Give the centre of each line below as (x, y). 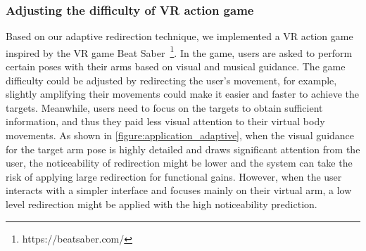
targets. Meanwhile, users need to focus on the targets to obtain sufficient (164, 107)
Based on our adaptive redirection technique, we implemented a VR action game (179, 36)
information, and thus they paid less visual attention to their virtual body (165, 121)
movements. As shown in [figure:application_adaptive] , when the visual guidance (180, 135)
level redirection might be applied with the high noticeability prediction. (162, 204)
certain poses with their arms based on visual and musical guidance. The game (176, 66)
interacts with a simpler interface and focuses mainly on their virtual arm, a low (179, 190)
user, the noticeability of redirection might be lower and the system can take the (179, 163)
